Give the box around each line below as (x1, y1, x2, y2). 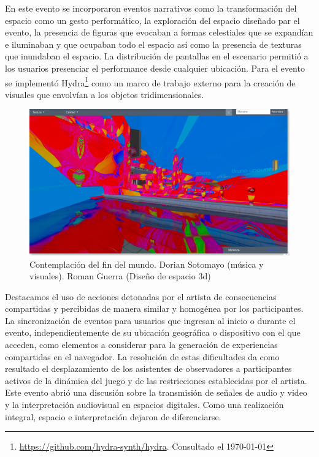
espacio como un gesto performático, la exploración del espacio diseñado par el (5, 13, 300, 26)
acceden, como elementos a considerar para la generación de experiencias (5, 338, 278, 351)
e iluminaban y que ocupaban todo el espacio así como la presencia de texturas (5, 37, 302, 50)
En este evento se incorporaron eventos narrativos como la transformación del (5, 2, 297, 14)
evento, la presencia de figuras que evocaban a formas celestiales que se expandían (5, 26, 313, 39)
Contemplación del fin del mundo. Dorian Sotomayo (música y (29, 257, 264, 270)
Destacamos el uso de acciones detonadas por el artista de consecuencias (5, 290, 277, 303)
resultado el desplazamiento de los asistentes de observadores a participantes (5, 362, 292, 375)
